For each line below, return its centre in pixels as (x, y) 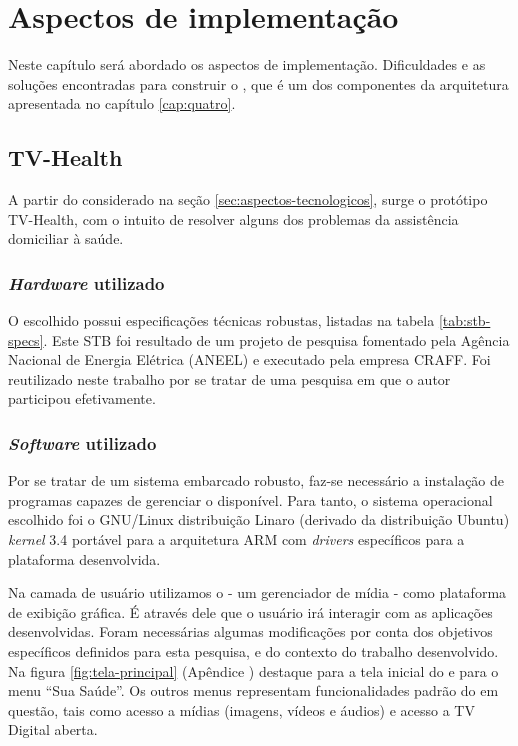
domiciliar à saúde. (66, 238)
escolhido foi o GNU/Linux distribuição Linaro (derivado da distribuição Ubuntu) (259, 519)
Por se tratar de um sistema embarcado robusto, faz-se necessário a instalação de (256, 480)
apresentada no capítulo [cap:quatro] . (122, 103)
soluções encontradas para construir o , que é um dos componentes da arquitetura (258, 83)
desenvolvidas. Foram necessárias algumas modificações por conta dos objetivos (250, 631)
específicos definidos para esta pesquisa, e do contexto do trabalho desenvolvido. (253, 651)
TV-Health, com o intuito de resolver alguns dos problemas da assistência (233, 218)
